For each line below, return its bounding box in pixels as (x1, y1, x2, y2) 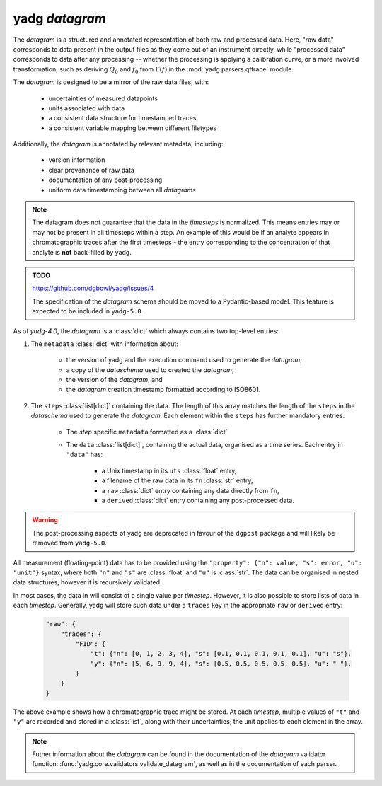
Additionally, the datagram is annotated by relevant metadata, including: (13, 140, 224, 149)
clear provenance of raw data (48, 166, 134, 174)
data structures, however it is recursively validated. (13, 578, 162, 586)
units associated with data (48, 103, 125, 112)
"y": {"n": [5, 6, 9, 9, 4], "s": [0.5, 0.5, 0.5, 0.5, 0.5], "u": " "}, (90, 659, 352, 668)
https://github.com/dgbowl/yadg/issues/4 (32, 284, 154, 293)
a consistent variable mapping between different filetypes (48, 124, 217, 132)
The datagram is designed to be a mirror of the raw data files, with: (13, 78, 209, 86)
